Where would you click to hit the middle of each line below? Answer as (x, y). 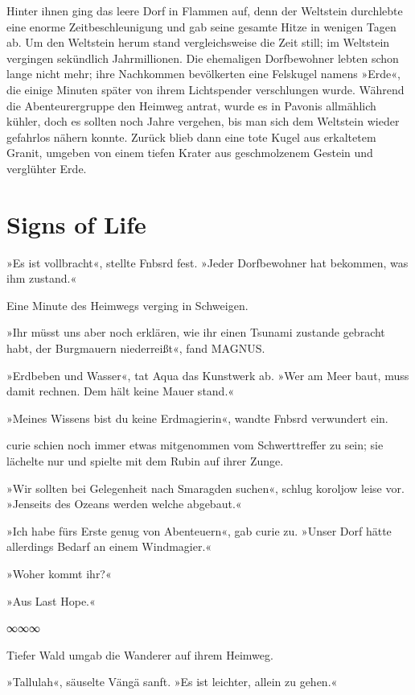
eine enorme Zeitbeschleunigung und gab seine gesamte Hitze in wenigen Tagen (201, 26)
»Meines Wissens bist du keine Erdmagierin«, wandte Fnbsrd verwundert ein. (197, 418)
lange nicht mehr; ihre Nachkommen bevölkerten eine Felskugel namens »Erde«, (203, 74)
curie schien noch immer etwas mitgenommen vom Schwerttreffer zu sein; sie (195, 445)
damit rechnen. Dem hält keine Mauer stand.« (121, 391)
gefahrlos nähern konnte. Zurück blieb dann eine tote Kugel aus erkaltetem (191, 137)
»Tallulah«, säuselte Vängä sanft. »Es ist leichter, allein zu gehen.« (172, 682)
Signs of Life (76, 223)
